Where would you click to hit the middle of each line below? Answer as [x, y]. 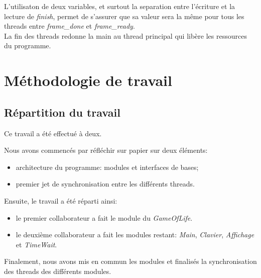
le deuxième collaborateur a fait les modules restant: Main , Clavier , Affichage [135, 235]
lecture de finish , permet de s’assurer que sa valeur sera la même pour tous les [124, 16]
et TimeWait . [36, 244]
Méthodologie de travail [88, 80]
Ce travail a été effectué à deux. [53, 133]
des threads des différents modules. [58, 271]
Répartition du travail [62, 112]
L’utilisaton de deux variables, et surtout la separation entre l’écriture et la [120, 6]
